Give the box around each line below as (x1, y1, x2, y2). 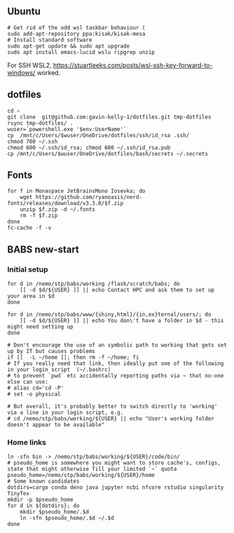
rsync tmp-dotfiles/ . (7, 119, 74, 127)
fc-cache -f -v (7, 224, 52, 232)
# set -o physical (7, 391, 61, 398)
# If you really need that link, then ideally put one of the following (7, 360, 224, 367)
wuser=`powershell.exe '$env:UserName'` (7, 125, 128, 132)
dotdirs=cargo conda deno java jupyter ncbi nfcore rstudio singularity (7, 484, 224, 491)
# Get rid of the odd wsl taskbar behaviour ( (7, 24, 146, 31)
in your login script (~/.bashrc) (7, 366, 111, 373)
